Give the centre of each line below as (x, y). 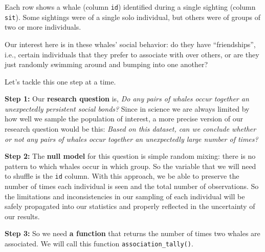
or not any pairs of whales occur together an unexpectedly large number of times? (131, 139)
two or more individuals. (43, 27)
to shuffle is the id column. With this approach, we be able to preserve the (122, 176)
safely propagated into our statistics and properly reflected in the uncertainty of (130, 206)
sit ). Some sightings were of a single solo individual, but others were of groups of (133, 17)
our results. (22, 216)
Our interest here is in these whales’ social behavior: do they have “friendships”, (130, 44)
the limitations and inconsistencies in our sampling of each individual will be (125, 196)
